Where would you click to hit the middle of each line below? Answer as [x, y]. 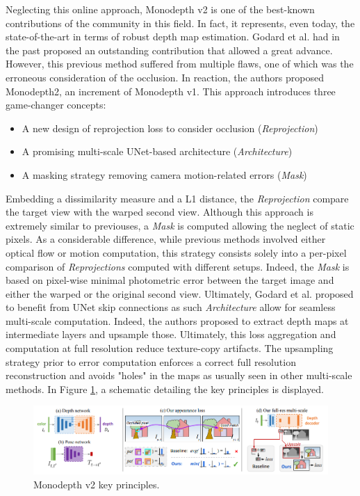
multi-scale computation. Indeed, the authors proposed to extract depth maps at [177, 320]
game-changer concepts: [56, 105]
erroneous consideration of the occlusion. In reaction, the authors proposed [165, 77]
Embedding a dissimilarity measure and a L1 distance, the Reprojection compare [177, 198]
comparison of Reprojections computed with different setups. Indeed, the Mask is [178, 266]
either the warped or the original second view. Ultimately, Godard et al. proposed [180, 293]
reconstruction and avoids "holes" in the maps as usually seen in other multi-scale [179, 375]
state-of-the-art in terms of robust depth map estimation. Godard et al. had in [173, 37]
